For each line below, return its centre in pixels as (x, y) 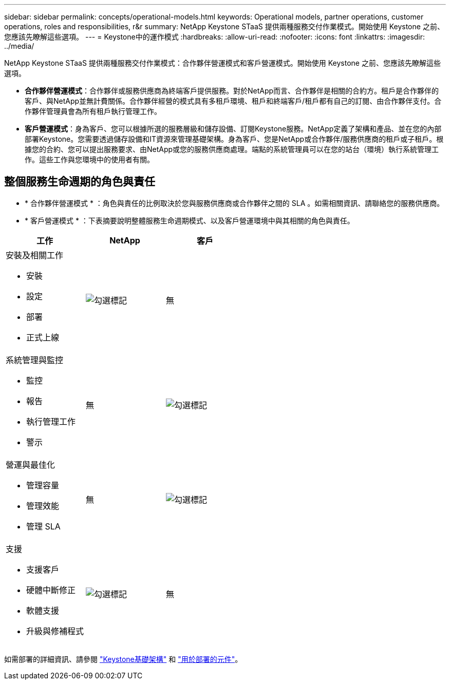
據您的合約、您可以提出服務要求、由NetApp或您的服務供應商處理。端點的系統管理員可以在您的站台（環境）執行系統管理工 (232, 149)
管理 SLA (43, 526)
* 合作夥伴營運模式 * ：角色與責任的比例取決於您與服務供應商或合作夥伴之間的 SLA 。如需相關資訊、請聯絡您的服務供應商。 (235, 203)
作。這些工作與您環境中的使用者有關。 (89, 159)
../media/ (19, 46)
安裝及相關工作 (35, 255)
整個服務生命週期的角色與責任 (80, 182)
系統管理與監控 (35, 360)
